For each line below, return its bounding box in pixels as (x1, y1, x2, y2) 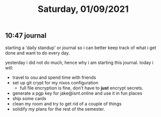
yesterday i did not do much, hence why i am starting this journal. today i (5, 59, 154, 65)
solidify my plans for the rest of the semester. (12, 106, 105, 112)
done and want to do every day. (5, 50, 70, 56)
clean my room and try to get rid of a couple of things (12, 101, 122, 107)
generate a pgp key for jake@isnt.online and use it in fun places (12, 90, 143, 96)
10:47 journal (5, 31, 47, 40)
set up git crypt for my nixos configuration (12, 79, 99, 85)
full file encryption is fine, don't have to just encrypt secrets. (19, 85, 144, 91)
